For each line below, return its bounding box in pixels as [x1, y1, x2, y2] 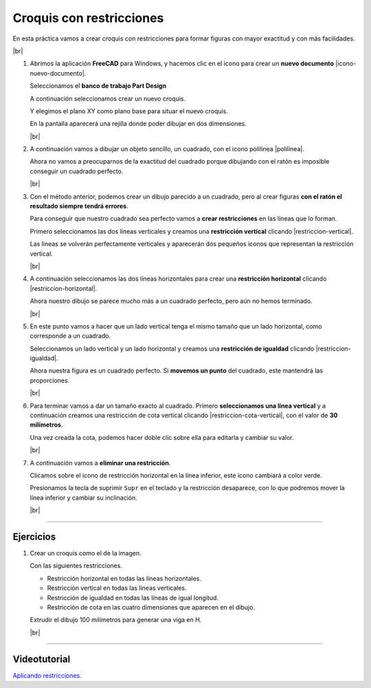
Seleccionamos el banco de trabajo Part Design [30, 82, 167, 90]
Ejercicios [12, 531, 56, 542]
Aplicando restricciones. [12, 671, 82, 680]
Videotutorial [12, 653, 71, 665]
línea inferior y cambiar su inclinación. [30, 493, 137, 502]
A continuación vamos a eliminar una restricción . [30, 458, 171, 467]
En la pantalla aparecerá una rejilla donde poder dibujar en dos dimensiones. [30, 120, 247, 128]
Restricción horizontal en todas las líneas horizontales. [47, 574, 202, 582]
